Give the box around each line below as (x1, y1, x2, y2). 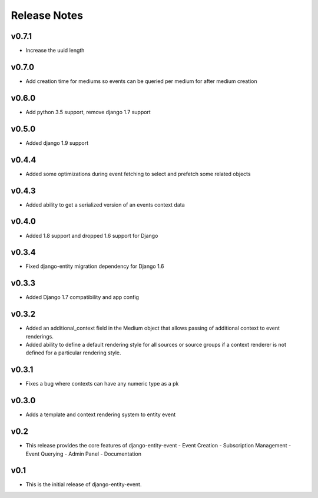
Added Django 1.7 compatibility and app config (25, 294, 140, 301)
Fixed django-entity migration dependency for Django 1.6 (25, 263, 164, 270)
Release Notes (11, 9, 84, 22)
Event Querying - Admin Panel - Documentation (25, 450, 141, 457)
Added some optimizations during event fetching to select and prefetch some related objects (25, 170, 251, 177)
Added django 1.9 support (25, 139, 89, 147)
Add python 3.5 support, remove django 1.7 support (25, 108, 151, 115)
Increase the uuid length (25, 47, 85, 54)
